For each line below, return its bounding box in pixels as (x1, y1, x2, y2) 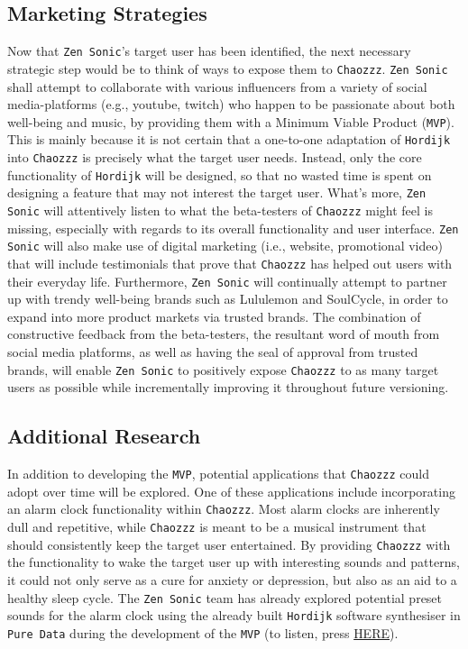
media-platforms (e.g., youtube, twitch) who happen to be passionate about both (7, 95, 455, 114)
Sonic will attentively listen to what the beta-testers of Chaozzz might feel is (7, 200, 434, 219)
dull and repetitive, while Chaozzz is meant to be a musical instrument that (7, 517, 427, 535)
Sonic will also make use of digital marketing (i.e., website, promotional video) (7, 236, 443, 255)
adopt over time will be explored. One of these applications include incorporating (7, 481, 455, 500)
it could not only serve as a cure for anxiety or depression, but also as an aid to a (7, 570, 457, 589)
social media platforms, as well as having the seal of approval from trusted (7, 343, 418, 361)
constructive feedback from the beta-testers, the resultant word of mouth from (7, 324, 440, 343)
